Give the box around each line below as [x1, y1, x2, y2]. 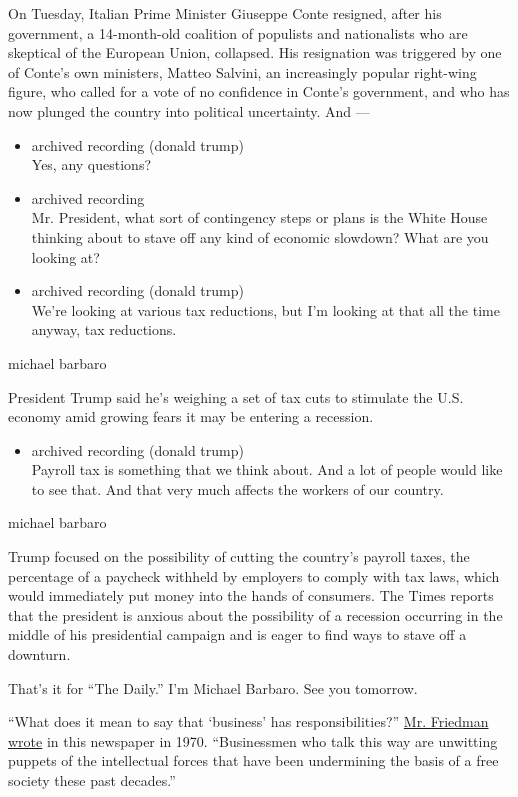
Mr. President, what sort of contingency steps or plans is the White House [31, 207, 488, 228]
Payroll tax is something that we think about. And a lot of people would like [31, 459, 503, 480]
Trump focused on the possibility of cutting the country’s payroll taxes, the [8, 546, 470, 567]
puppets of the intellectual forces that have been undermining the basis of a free [8, 750, 499, 771]
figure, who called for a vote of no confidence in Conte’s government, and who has [8, 81, 510, 102]
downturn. [8, 644, 71, 665]
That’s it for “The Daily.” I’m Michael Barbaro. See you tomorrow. [8, 677, 418, 698]
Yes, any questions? [31, 154, 152, 175]
